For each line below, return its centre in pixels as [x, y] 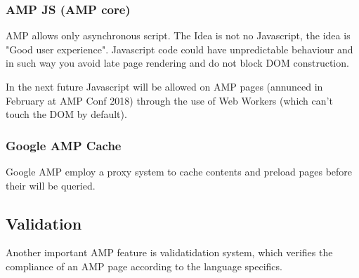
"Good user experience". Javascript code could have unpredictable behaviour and [179, 49]
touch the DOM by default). [66, 114]
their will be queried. [51, 185]
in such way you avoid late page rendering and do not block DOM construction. [177, 63]
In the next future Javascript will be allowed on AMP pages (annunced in [164, 86]
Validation [44, 223]
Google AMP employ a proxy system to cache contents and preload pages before [179, 171]
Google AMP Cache [64, 145]
